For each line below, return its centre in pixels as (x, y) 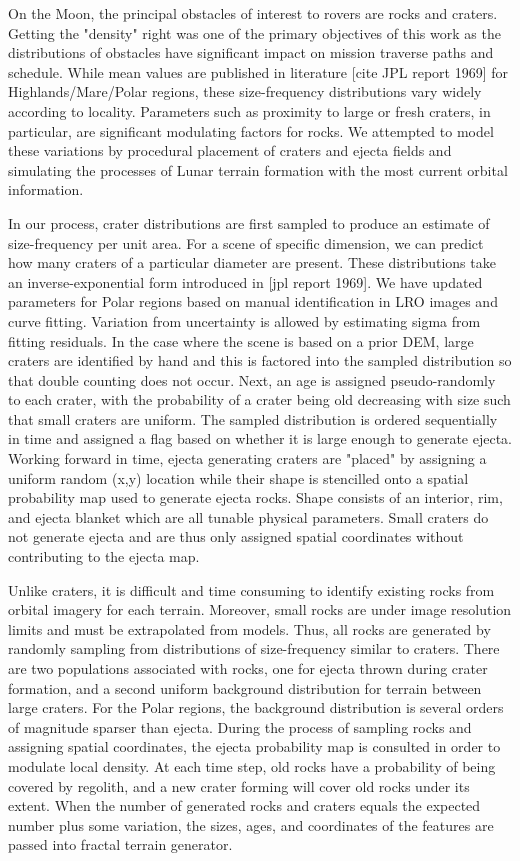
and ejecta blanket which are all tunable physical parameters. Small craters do (248, 516)
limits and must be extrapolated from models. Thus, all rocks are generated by (249, 628)
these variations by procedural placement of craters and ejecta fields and (230, 150)
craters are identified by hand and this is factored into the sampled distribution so (260, 360)
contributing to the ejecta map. (104, 556)
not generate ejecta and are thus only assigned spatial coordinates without (236, 536)
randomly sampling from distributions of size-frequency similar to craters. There (254, 648)
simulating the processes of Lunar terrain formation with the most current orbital (258, 169)
